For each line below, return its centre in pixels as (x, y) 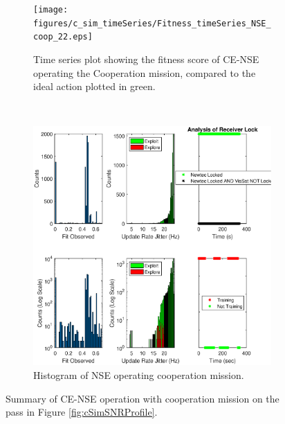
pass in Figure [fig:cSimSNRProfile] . (82, 412)
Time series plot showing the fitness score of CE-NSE (146, 59)
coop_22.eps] (63, 37)
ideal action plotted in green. (94, 86)
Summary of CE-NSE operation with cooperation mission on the (142, 398)
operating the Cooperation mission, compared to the (145, 72)
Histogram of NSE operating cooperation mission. (139, 374)
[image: (51, 10)
